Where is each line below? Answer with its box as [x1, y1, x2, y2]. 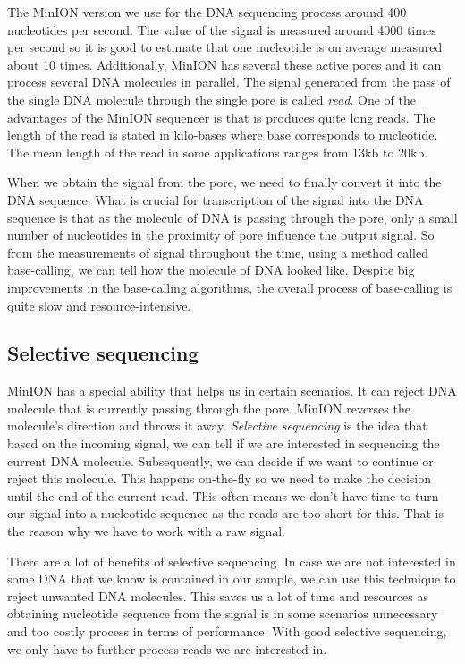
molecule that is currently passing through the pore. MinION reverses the [7, 398, 410, 417]
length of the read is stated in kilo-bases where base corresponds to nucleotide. [7, 125, 438, 144]
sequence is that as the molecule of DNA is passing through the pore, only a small [7, 208, 458, 226]
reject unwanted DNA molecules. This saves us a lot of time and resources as [7, 586, 429, 605]
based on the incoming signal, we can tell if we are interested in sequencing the [7, 434, 440, 453]
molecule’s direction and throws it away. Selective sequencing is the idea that [7, 416, 427, 435]
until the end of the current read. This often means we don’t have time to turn [7, 486, 439, 505]
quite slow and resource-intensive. [7, 295, 191, 314]
